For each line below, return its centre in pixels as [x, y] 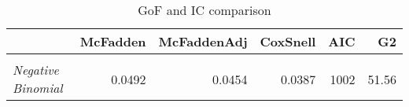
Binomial [38, 88]
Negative [36, 70]
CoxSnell [288, 41]
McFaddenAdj [203, 41]
